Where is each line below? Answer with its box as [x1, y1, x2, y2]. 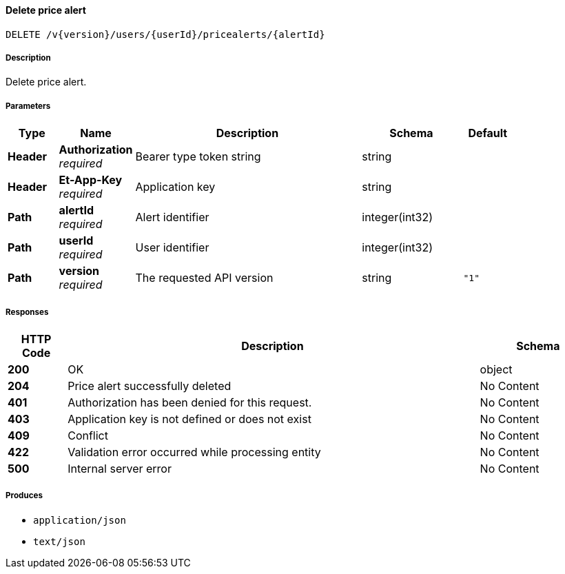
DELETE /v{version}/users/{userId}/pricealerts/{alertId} [6, 28, 325, 40]
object [480, 362, 513, 376]
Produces [6, 491, 43, 501]
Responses [6, 307, 49, 317]
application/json [33, 514, 126, 526]
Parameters [6, 101, 51, 111]
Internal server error [68, 461, 172, 475]
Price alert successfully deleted [68, 378, 232, 393]
